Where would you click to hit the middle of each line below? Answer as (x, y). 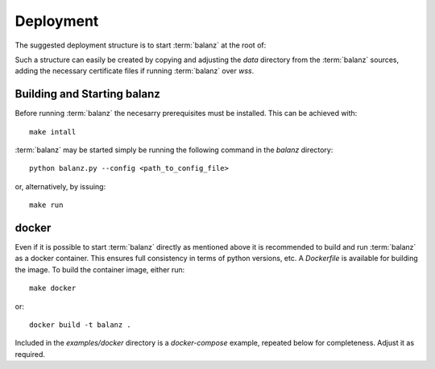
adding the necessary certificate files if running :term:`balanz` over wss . (135, 71)
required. (30, 354)
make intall (53, 132)
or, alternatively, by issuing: (60, 186)
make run (46, 205)
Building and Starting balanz (88, 94)
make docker (53, 288)
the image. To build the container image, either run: (100, 269)
